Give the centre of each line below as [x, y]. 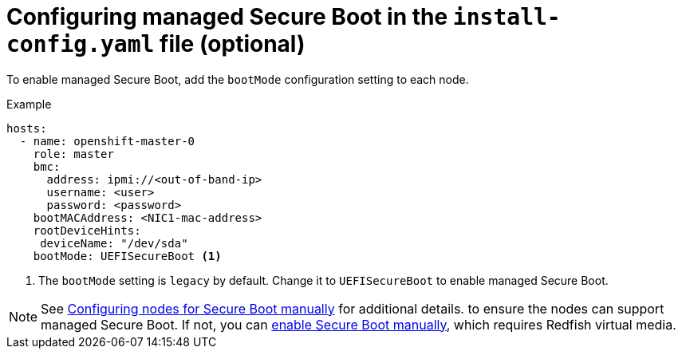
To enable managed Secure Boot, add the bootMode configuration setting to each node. [238, 79]
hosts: [27, 128]
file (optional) [233, 44]
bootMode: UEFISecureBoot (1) [127, 256]
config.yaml [81, 44]
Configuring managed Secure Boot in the [227, 17]
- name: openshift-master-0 [107, 141]
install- [507, 17]
